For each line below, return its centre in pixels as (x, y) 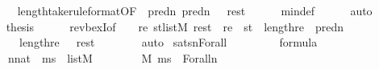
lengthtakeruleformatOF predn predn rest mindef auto (195, 10)
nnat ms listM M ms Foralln (112, 57)
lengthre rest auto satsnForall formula (168, 42)
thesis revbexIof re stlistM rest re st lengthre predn (175, 26)
